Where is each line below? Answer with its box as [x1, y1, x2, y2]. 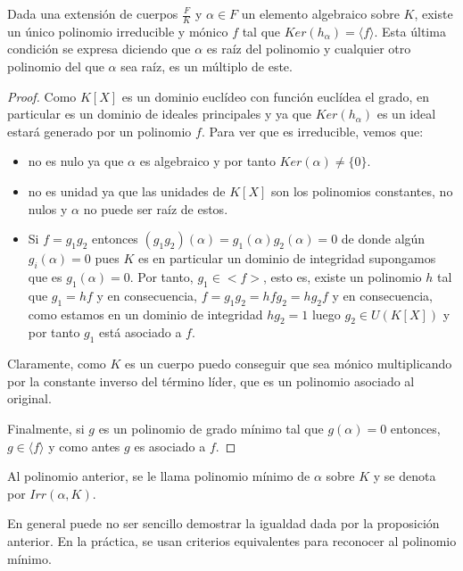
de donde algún [341, 229, 426, 248]
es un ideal [376, 104, 436, 123]
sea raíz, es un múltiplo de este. [120, 57, 293, 76]
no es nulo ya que [28, 152, 124, 170]
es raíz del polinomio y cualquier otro [206, 39, 411, 58]
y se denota [373, 467, 436, 485]
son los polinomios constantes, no [271, 181, 453, 200]
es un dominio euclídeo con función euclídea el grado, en [121, 87, 430, 105]
